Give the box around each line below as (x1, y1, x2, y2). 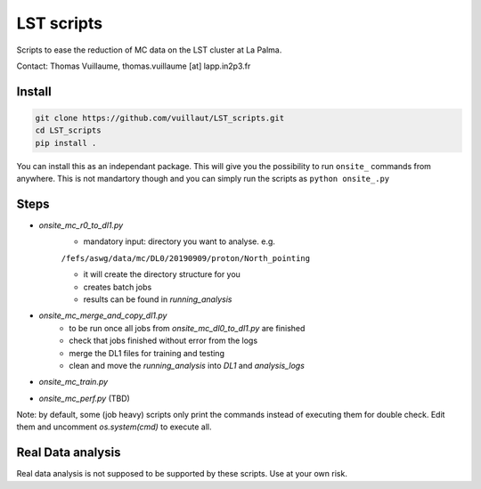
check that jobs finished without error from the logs (69, 335, 258, 346)
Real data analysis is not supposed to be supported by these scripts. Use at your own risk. (16, 469, 347, 479)
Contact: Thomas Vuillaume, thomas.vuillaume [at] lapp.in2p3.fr (16, 61, 251, 71)
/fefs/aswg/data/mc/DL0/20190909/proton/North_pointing (61, 253, 311, 263)
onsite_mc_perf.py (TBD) (38, 393, 131, 403)
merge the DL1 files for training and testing (69, 347, 224, 358)
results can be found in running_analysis (83, 294, 232, 305)
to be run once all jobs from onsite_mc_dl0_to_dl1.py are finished (69, 322, 306, 333)
